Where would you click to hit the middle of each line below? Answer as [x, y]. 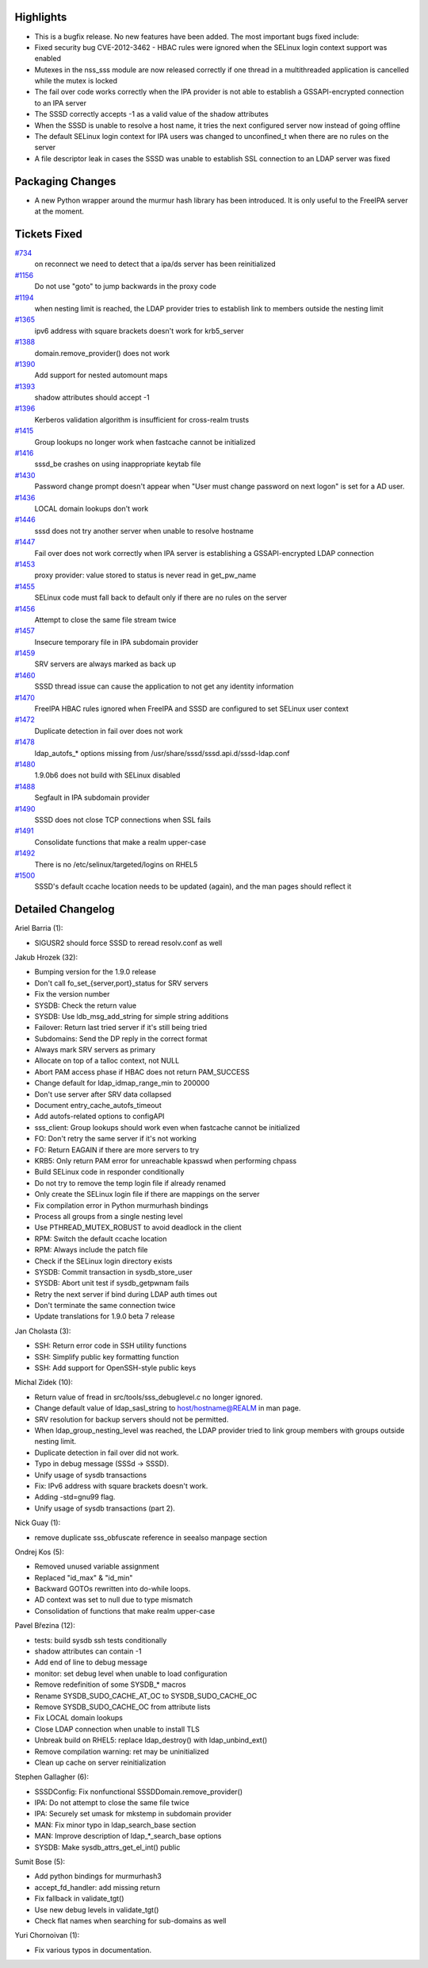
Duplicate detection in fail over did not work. [107, 1453]
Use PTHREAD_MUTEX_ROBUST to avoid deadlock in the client [138, 1228]
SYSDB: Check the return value [86, 1005]
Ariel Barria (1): [39, 928]
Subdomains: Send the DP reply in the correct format [121, 1038]
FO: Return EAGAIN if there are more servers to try [117, 1150]
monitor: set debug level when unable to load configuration [131, 1673]
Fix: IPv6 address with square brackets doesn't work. [121, 1486]
